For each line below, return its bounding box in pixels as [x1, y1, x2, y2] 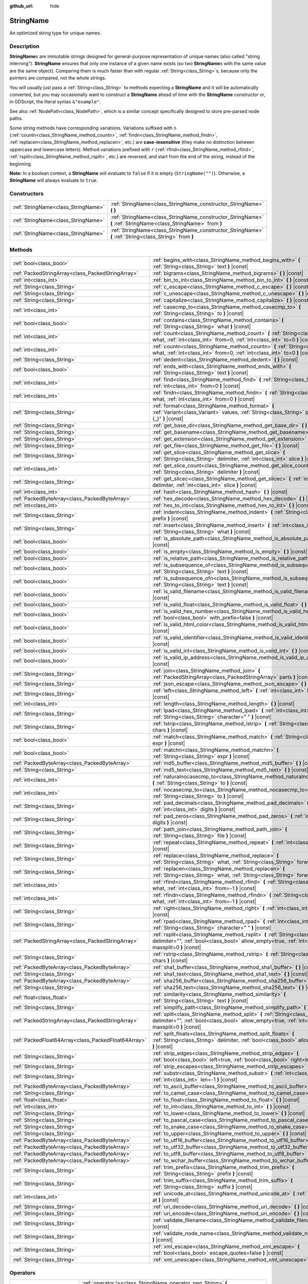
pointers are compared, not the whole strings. [9, 75, 106, 81]
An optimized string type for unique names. [9, 30, 101, 36]
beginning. [9, 161, 32, 167]
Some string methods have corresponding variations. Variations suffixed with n [9, 125, 177, 131]
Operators [9, 1269, 36, 1276]
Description [9, 43, 40, 50]
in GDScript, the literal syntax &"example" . [9, 99, 101, 105]
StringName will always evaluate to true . [9, 177, 98, 183]
